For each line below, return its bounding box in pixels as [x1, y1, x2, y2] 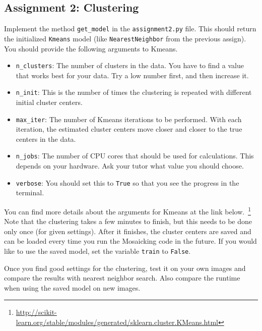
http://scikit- [16, 307, 57, 317]
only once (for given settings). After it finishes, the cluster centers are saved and [4, 226, 251, 236]
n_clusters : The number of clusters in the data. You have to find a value [16, 60, 244, 71]
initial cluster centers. [16, 97, 83, 107]
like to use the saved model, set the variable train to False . [4, 245, 191, 256]
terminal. [16, 187, 44, 198]
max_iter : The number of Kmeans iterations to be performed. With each [16, 114, 242, 124]
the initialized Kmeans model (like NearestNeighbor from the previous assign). [4, 33, 246, 43]
